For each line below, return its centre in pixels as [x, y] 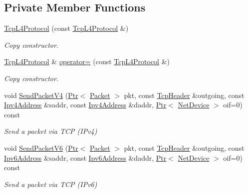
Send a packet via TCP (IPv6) [51, 184]
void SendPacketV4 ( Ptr [41, 95]
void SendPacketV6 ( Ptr [41, 147]
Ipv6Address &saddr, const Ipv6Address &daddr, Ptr [85, 157]
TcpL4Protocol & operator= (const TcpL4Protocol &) [87, 61]
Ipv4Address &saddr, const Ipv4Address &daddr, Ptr [85, 105]
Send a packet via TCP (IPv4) [51, 131]
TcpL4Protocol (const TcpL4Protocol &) [66, 28]
